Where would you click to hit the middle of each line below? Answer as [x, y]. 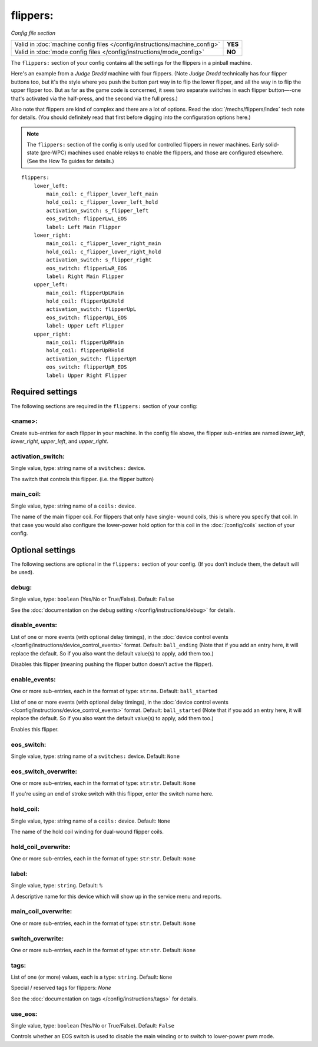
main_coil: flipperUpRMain [85, 342]
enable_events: [33, 679]
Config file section [33, 33]
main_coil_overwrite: [42, 912]
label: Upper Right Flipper [87, 375]
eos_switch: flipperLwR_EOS [87, 268]
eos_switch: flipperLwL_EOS [87, 219]
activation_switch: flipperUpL [91, 309]
